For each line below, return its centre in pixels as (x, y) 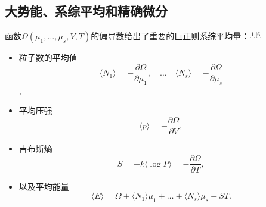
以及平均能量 (44, 186)
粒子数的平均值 (48, 57)
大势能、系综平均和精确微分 (86, 11)
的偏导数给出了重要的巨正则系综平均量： (170, 36)
